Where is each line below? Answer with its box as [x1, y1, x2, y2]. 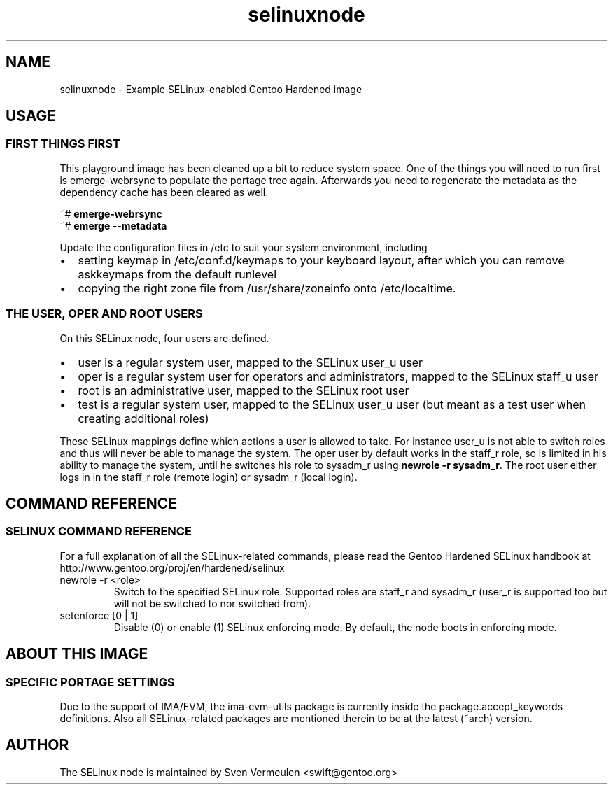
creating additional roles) [78, 411, 209, 425]
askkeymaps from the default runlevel [78, 267, 277, 281]
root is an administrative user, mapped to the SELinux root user [78, 383, 409, 397]
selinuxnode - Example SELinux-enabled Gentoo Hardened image [59, 83, 362, 95]
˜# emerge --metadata [59, 219, 167, 232]
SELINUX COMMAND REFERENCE [6, 524, 192, 539]
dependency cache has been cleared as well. [59, 185, 269, 198]
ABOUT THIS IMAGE [6, 645, 148, 663]
